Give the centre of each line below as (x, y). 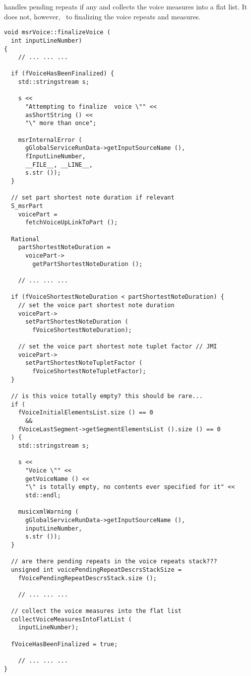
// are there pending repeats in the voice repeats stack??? (114, 562)
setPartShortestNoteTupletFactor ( (84, 363)
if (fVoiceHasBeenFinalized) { (63, 74)
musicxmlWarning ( (48, 512)
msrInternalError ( (50, 140)
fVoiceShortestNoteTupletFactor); (89, 372)
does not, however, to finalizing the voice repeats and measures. (102, 16)
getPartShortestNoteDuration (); (88, 264)
